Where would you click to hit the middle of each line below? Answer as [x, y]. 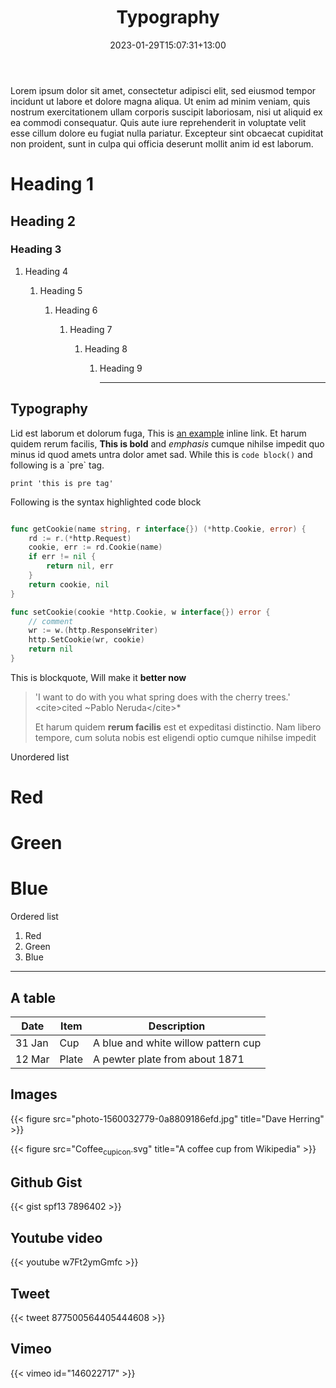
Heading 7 [91, 329]
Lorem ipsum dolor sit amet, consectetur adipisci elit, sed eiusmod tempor [163, 90]
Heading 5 [61, 290]
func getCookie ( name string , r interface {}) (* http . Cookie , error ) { [158, 529]
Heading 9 [121, 368]
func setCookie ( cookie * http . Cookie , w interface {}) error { [140, 612]
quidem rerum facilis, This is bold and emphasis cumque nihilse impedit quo [167, 443]
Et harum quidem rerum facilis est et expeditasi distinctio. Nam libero [178, 727]
